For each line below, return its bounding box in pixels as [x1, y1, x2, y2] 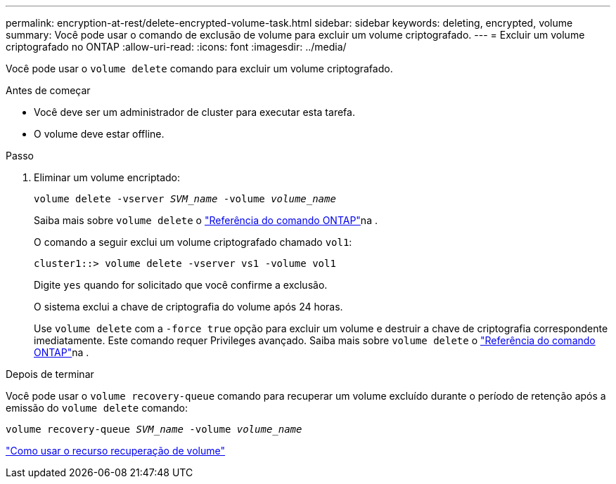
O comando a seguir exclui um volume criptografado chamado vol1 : [34, 236, 352, 248]
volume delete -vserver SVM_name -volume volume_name [34, 193, 336, 204]
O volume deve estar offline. [34, 128, 165, 140]
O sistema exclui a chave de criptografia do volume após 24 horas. [34, 301, 343, 313]
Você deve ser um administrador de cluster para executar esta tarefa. [34, 106, 355, 118]
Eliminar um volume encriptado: [34, 171, 181, 183]
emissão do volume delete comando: [6, 402, 188, 414]
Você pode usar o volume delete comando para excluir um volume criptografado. [6, 63, 393, 74]
